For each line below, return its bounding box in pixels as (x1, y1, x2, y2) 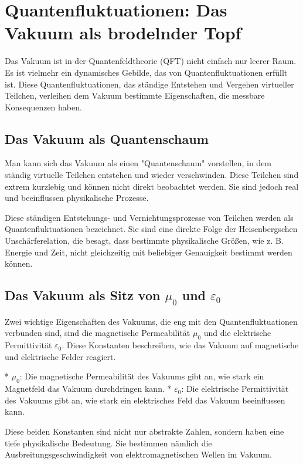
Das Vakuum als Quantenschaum (5, 129, 209, 147)
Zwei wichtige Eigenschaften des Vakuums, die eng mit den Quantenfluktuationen (5, 315, 298, 327)
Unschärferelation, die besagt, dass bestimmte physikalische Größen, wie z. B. (5, 234, 284, 247)
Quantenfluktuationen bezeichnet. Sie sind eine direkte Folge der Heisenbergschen (5, 223, 298, 235)
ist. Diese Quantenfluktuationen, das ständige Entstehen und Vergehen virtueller (5, 78, 294, 90)
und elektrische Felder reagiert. (5, 350, 116, 362)
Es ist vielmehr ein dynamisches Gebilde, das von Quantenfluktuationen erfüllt (5, 66, 288, 78)
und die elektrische (203, 327, 271, 339)
